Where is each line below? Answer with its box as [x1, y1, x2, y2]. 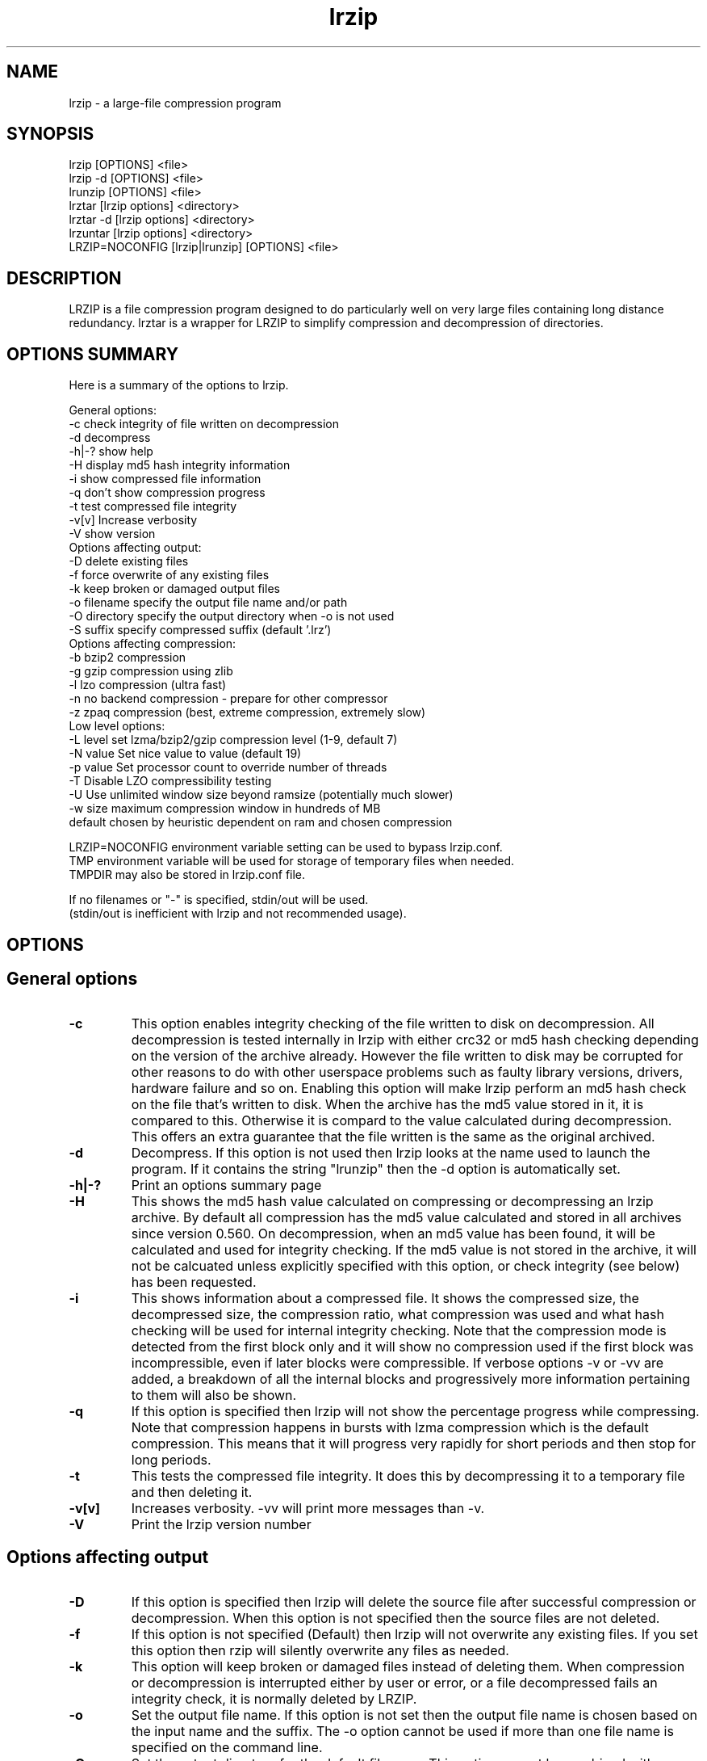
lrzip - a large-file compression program [69, 95, 282, 110]
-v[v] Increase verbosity [69, 513, 198, 527]
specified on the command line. [131, 1739, 323, 1756]
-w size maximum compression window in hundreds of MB [69, 801, 381, 816]
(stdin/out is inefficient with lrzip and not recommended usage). [69, 906, 407, 921]
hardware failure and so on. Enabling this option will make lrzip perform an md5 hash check [131, 1080, 687, 1097]
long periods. [131, 1452, 211, 1469]
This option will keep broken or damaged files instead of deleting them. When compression [131, 1658, 685, 1675]
